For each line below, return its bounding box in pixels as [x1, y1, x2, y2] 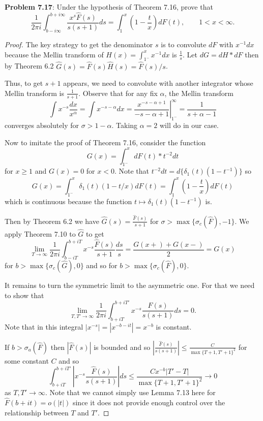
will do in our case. [160, 120, 219, 130]
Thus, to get [5, 78, 43, 88]
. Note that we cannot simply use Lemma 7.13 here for [45, 387, 216, 398]
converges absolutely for [5, 120, 79, 130]
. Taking [111, 120, 138, 130]
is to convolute [161, 39, 207, 50]
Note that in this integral [5, 321, 83, 332]
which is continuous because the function [5, 196, 132, 206]
